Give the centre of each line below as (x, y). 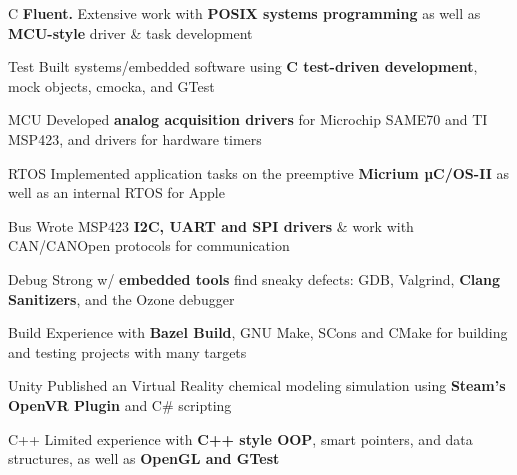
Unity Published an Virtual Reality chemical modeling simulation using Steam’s (257, 385)
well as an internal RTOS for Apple (116, 192)
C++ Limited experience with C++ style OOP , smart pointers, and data (240, 438)
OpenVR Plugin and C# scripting (120, 404)
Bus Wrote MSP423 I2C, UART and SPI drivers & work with (211, 225)
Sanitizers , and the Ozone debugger (121, 298)
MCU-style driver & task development (130, 32)
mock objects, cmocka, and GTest (111, 85)
